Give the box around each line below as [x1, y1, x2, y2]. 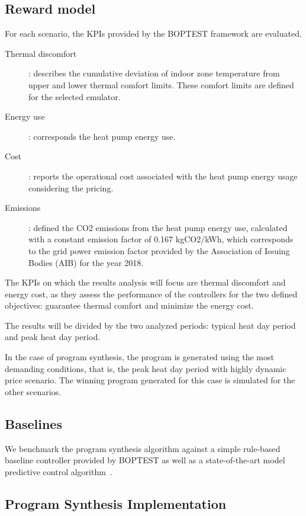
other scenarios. [5, 385, 62, 398]
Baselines [5, 414, 62, 432]
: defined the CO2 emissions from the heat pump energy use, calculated [28, 221, 288, 233]
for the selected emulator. [28, 90, 121, 102]
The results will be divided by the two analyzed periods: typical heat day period [5, 319, 296, 331]
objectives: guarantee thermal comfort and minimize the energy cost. [5, 299, 254, 312]
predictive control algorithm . [5, 465, 112, 477]
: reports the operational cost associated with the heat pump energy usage [28, 169, 298, 182]
